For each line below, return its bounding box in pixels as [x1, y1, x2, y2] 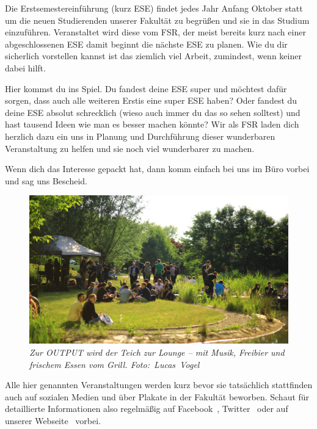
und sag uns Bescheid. [5, 174, 87, 187]
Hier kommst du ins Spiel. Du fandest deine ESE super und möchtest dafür [5, 82, 287, 95]
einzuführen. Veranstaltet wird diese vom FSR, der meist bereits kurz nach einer [5, 26, 306, 38]
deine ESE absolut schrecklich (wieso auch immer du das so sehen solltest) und [5, 106, 301, 118]
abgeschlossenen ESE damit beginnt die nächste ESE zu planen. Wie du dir [5, 37, 288, 50]
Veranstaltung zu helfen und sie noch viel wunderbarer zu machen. [5, 142, 255, 154]
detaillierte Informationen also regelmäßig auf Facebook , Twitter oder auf [5, 402, 288, 415]
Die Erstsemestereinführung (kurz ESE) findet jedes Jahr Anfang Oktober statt [5, 2, 303, 14]
